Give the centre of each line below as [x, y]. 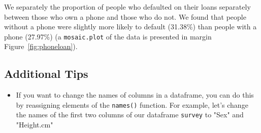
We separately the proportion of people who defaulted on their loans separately [127, 7]
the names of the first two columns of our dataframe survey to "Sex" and [130, 115]
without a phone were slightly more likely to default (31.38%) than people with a [130, 27]
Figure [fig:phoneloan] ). [41, 46]
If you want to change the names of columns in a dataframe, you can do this [135, 95]
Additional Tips [46, 74]
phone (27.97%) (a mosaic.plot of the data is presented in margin [108, 36]
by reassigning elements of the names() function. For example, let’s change [132, 104]
